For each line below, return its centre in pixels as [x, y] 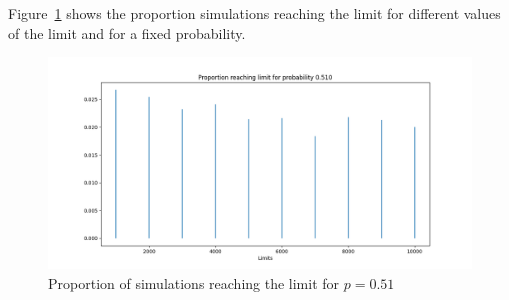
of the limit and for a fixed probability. [127, 32]
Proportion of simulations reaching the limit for [194, 282]
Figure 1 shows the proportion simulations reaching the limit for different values [254, 13]
